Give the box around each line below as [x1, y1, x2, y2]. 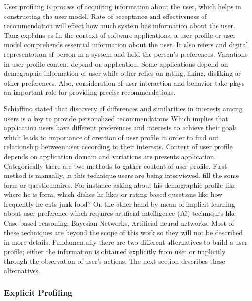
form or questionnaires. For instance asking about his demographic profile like [4, 179, 235, 190]
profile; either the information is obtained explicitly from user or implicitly [4, 246, 226, 256]
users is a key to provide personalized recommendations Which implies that [4, 113, 228, 123]
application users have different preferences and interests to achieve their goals [4, 123, 237, 133]
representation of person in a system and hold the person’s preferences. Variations [4, 49, 248, 59]
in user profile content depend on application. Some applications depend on [4, 58, 228, 69]
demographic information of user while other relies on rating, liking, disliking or [4, 68, 241, 78]
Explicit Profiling [4, 286, 73, 298]
